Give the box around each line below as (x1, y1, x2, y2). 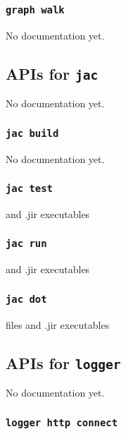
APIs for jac (6, 62, 99, 84)
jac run (6, 238, 47, 250)
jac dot (6, 293, 47, 305)
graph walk (6, 4, 65, 16)
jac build (6, 127, 59, 139)
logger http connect (6, 416, 118, 428)
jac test (6, 183, 53, 195)
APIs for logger (6, 351, 121, 373)
